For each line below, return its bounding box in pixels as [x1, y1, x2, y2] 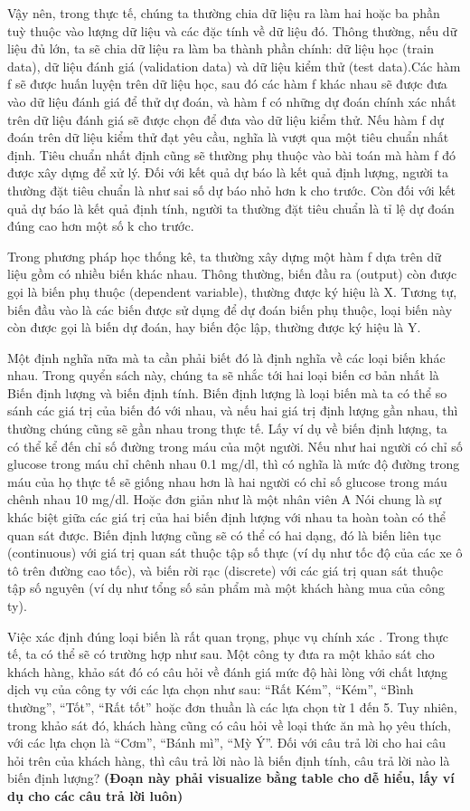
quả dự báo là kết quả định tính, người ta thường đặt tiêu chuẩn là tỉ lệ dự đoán [7, 198, 455, 217]
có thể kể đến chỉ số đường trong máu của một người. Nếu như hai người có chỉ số [7, 436, 463, 455]
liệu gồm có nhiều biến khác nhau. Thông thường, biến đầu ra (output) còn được [7, 264, 457, 283]
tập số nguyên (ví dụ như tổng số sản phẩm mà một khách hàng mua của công [7, 578, 446, 597]
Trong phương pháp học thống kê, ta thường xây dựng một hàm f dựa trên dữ [7, 246, 442, 265]
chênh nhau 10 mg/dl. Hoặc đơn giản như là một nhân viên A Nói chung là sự [7, 490, 442, 509]
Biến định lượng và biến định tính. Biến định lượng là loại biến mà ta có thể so [7, 383, 447, 402]
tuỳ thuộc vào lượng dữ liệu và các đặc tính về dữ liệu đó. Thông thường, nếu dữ [7, 21, 457, 40]
